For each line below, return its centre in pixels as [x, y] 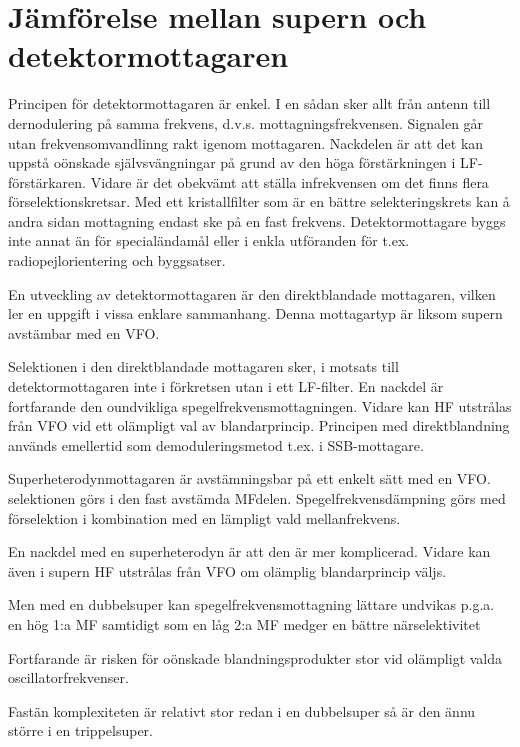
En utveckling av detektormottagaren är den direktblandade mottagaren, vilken [252, 293]
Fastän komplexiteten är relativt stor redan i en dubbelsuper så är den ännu [242, 710]
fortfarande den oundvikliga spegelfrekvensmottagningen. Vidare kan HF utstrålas [260, 405]
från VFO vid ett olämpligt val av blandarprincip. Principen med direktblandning [259, 425]
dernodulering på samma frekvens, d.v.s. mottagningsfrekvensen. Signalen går [246, 122]
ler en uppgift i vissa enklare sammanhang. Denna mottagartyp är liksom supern [255, 313]
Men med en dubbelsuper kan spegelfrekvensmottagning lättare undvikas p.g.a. [251, 604]
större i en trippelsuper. [80, 730]
